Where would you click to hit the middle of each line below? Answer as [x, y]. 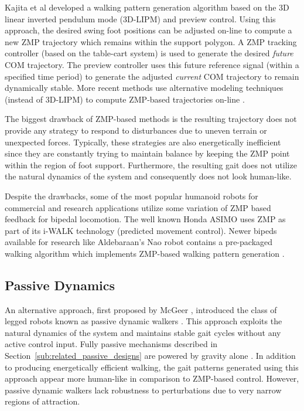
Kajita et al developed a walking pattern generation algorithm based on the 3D [147, 7]
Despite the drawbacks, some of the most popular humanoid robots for [131, 196]
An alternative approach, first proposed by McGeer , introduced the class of [141, 309]
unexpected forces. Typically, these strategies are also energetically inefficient [143, 142]
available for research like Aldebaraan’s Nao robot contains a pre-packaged [139, 242]
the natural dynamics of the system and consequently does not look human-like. [148, 176]
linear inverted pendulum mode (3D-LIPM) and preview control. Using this [140, 18]
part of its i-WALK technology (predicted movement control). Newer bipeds [141, 230]
